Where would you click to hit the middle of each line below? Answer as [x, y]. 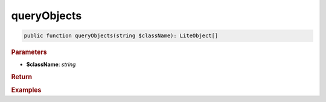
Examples [26, 90]
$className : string [51, 64]
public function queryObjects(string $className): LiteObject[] [121, 36]
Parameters [29, 52]
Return [22, 77]
